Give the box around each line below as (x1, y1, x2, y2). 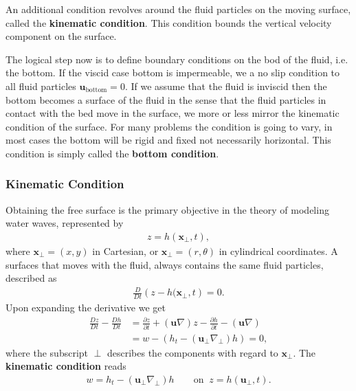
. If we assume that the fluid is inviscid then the (124, 78, 327, 93)
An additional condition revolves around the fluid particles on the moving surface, (5, 2, 351, 16)
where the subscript (5, 345, 89, 359)
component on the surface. (5, 29, 117, 43)
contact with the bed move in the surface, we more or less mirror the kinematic (5, 106, 340, 120)
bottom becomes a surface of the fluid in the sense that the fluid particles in (5, 92, 326, 107)
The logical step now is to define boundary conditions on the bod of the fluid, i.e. (5, 52, 348, 66)
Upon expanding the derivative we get (5, 300, 166, 315)
